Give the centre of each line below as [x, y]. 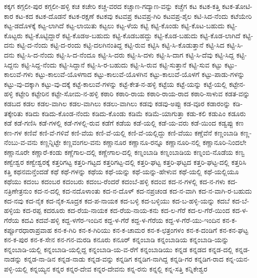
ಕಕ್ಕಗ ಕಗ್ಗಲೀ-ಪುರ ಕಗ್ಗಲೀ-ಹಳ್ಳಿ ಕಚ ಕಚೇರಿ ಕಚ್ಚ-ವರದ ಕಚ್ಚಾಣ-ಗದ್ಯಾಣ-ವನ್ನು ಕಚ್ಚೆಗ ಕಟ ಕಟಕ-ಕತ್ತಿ [112, 6]
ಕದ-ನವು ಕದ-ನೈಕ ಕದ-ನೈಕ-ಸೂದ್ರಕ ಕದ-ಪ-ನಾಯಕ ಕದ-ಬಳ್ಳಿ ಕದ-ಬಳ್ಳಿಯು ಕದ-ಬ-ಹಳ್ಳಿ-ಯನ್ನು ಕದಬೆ [117, 200]
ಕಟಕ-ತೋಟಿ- [237, 6]
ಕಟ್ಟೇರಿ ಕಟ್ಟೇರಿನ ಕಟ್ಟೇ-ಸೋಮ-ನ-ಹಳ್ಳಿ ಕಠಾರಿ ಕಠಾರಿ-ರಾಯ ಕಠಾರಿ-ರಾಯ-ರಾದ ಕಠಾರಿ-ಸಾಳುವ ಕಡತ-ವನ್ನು [132, 94]
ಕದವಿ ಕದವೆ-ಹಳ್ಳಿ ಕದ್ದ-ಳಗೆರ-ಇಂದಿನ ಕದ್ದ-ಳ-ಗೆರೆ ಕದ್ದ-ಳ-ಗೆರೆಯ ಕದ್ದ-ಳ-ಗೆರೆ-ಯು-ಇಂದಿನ [121, 220]
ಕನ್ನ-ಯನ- [237, 259]
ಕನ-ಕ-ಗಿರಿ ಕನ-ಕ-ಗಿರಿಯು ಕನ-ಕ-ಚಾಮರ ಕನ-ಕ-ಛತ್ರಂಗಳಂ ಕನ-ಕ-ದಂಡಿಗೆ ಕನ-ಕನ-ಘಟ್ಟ [151, 230]
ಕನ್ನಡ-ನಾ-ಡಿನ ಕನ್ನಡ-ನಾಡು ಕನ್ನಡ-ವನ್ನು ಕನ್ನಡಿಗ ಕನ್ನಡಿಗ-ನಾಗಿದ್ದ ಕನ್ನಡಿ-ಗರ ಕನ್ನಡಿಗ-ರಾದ [124, 259]
